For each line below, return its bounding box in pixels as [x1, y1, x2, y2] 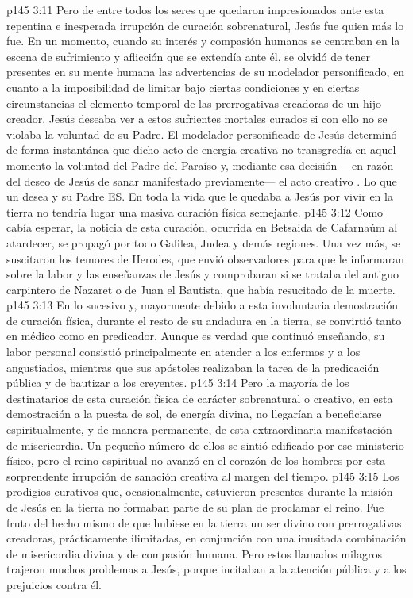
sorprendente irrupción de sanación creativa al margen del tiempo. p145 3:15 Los [6, 467, 399, 484]
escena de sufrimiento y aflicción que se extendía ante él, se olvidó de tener [6, 48, 371, 64]
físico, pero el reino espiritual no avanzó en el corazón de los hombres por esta [6, 452, 386, 469]
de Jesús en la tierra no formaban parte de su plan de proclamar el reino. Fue [6, 499, 384, 515]
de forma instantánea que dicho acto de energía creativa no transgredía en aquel [6, 141, 396, 158]
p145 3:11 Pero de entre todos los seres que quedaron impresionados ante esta [6, 2, 384, 17]
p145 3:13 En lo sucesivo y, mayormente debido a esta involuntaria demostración [6, 297, 398, 313]
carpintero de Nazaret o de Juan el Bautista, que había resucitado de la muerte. [6, 281, 396, 297]
